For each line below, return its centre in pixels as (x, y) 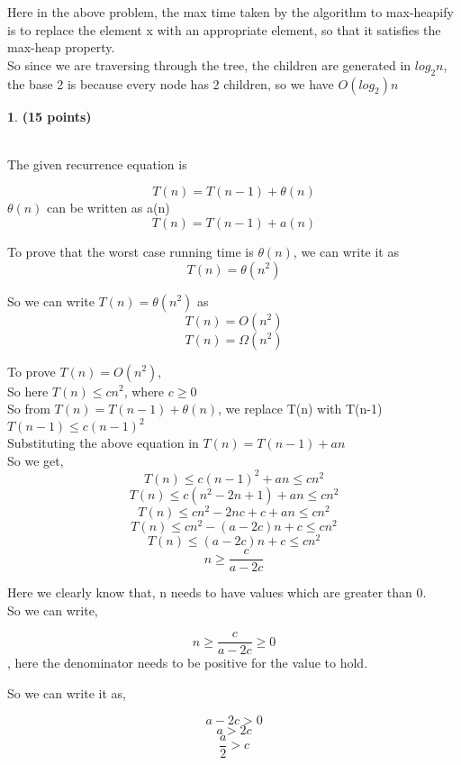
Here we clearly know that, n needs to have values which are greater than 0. (217, 592)
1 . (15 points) (50, 116)
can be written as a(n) (108, 208)
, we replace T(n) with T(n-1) (300, 409)
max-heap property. (61, 47)
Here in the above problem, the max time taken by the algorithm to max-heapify (230, 12)
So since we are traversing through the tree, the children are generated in (209, 64)
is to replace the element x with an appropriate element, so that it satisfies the (224, 29)
